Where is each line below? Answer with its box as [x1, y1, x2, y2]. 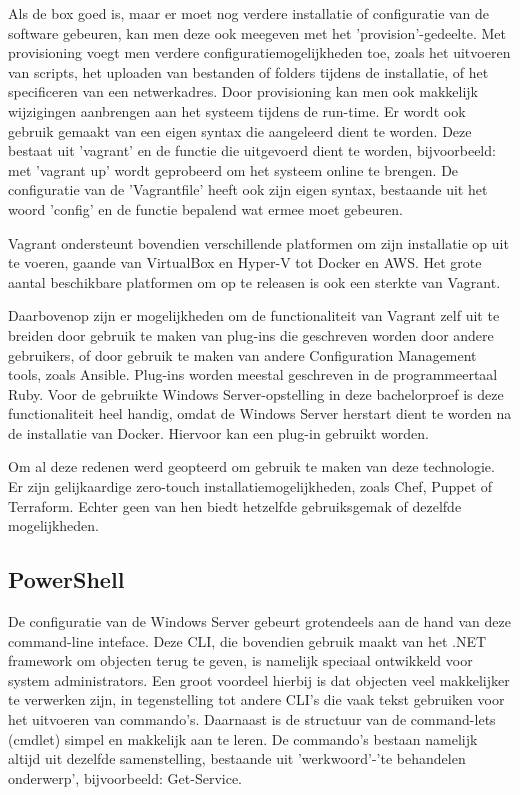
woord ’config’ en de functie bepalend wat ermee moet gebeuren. [8, 198, 403, 219]
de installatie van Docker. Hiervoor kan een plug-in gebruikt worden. [8, 422, 429, 443]
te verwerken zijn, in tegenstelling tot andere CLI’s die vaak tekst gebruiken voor [8, 689, 505, 710]
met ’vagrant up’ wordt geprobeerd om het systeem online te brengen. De [8, 159, 459, 180]
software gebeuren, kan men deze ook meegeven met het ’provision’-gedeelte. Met [8, 22, 506, 43]
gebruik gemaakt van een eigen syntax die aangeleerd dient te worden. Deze [8, 120, 472, 141]
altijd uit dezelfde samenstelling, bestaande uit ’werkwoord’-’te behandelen [8, 748, 466, 769]
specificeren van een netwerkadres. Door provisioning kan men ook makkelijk [8, 81, 479, 102]
